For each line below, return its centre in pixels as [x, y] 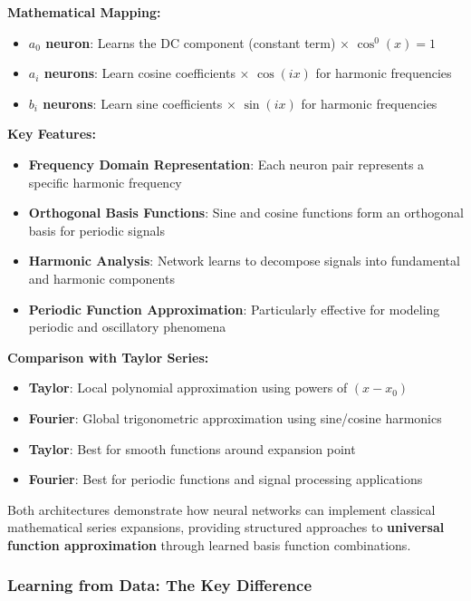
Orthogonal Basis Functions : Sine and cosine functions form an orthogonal [246, 213]
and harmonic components [101, 278]
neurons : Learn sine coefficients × [139, 103]
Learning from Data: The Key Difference [160, 585]
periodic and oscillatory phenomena [127, 327]
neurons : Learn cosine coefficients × [147, 73]
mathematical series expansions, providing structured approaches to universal [226, 527]
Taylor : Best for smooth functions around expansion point [192, 448]
